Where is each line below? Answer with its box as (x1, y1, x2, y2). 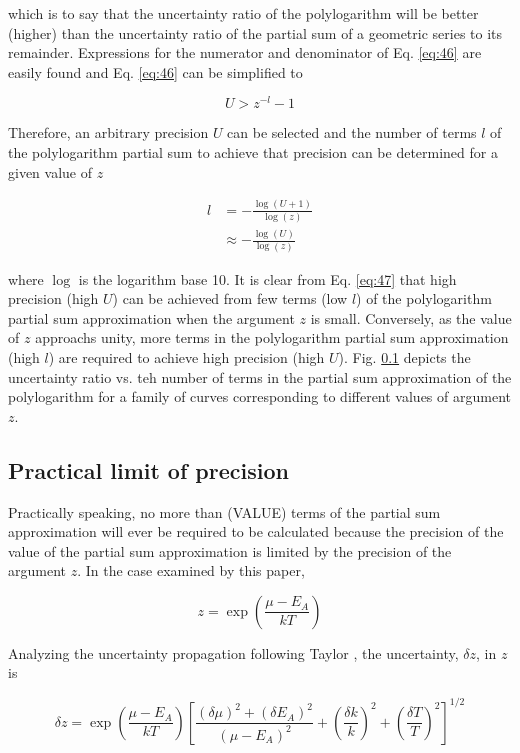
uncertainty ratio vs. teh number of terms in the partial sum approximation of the (8, 366, 512, 387)
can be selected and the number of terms (227, 122, 477, 143)
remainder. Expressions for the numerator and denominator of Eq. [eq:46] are (8, 42, 482, 63)
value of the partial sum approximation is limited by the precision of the (8, 540, 452, 561)
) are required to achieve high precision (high (48, 346, 325, 367)
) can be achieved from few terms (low (112, 288, 348, 309)
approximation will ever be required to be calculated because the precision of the (8, 521, 504, 542)
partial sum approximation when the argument (8, 307, 295, 328)
